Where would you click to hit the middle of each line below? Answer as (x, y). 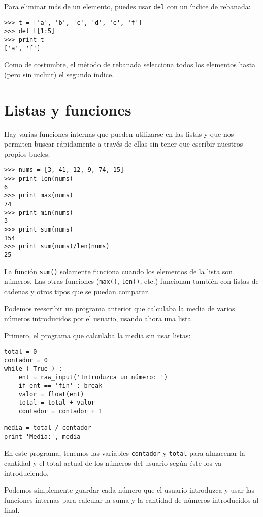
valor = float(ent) (51, 394)
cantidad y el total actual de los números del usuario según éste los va (113, 463)
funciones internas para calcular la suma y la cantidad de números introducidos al (131, 499)
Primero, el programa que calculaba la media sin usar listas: (97, 335)
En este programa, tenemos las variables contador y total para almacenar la (125, 453)
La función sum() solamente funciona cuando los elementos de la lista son (119, 271)
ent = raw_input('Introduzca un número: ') (93, 377)
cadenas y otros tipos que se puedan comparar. (77, 291)
